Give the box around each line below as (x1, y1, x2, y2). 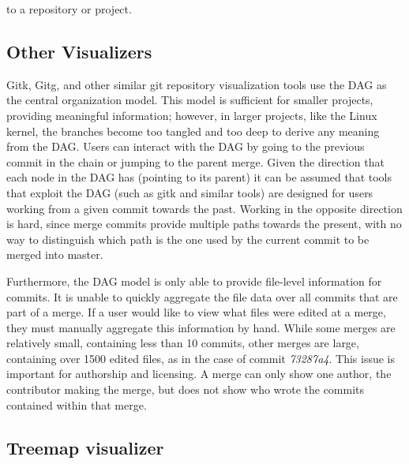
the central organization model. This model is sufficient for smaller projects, (6, 92, 373, 108)
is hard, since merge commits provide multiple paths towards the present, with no (6, 215, 402, 232)
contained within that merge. (6, 396, 147, 413)
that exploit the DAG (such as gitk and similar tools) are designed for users (6, 184, 373, 200)
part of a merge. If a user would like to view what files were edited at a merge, (6, 304, 386, 320)
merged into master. (6, 246, 103, 263)
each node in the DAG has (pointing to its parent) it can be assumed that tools (6, 169, 392, 185)
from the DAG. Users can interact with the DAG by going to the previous (6, 138, 365, 155)
